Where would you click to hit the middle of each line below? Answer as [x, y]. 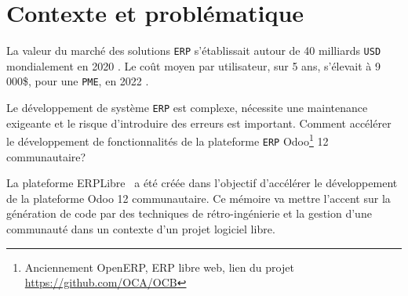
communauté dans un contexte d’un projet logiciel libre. [141, 228]
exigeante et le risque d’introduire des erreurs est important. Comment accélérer [199, 123]
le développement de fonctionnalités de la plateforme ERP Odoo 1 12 [168, 140]
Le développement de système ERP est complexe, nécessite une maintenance [187, 108]
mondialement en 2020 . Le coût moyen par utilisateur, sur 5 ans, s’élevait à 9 [193, 65]
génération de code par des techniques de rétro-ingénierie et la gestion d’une [189, 213]
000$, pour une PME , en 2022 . [78, 81]
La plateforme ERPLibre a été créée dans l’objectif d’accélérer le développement [202, 183]
